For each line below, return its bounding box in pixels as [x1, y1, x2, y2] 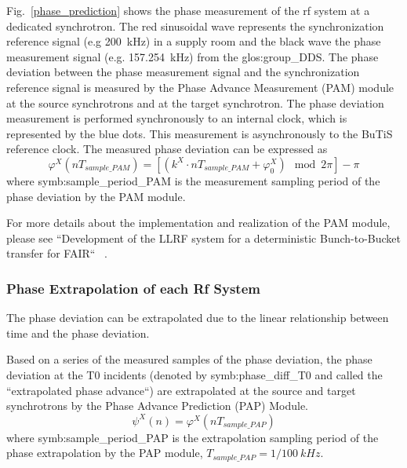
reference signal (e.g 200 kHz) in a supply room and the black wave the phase [6, 33, 381, 49]
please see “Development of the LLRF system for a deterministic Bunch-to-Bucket [6, 229, 402, 246]
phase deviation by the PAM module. [6, 188, 186, 204]
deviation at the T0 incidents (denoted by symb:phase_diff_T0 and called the [6, 366, 383, 382]
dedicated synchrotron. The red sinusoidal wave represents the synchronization [6, 17, 384, 34]
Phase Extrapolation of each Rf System [6, 278, 260, 298]
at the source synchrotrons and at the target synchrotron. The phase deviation [6, 94, 384, 111]
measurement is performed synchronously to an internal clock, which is [6, 110, 347, 126]
